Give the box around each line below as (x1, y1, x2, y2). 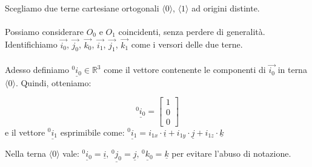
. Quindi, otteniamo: (15, 76, 91, 89)
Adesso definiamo (5, 63, 69, 76)
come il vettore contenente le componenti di (104, 63, 266, 76)
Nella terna (5, 147, 47, 160)
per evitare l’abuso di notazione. (171, 147, 291, 160)
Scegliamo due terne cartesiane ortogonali (5, 1, 159, 14)
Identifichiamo (5, 38, 58, 51)
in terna (277, 63, 307, 76)
